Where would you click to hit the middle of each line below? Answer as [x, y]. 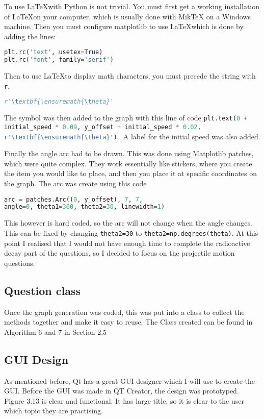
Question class [43, 290]
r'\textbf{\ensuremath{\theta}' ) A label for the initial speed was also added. [132, 136]
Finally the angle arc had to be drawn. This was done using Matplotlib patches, [129, 153]
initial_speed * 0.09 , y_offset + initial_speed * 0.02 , [103, 127]
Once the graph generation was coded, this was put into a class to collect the [124, 312]
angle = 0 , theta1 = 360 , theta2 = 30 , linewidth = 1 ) [85, 207]
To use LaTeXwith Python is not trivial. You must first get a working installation [132, 6]
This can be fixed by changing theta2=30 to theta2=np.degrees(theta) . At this [131, 232]
